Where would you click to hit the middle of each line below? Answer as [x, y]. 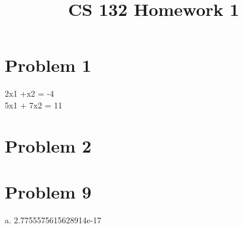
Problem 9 [48, 192]
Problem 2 [48, 145]
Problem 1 [48, 65]
